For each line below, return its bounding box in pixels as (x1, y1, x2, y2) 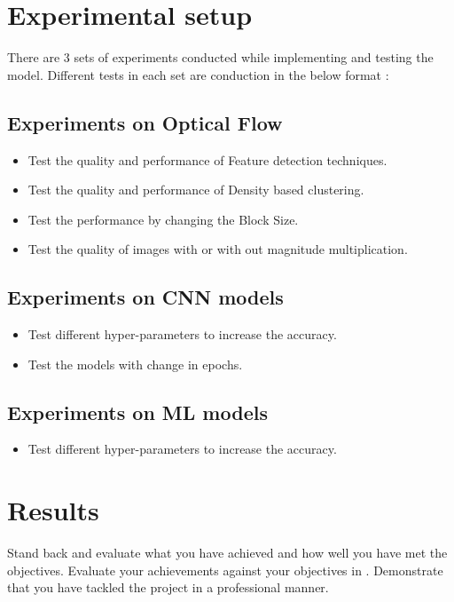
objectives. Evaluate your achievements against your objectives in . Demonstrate (7, 560, 443, 579)
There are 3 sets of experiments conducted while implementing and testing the (7, 48, 434, 67)
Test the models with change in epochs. (27, 354, 243, 373)
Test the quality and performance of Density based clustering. (27, 180, 364, 199)
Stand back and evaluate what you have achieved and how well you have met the (7, 543, 448, 562)
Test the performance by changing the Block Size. (27, 210, 299, 228)
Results (7, 492, 99, 528)
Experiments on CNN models (7, 283, 284, 311)
